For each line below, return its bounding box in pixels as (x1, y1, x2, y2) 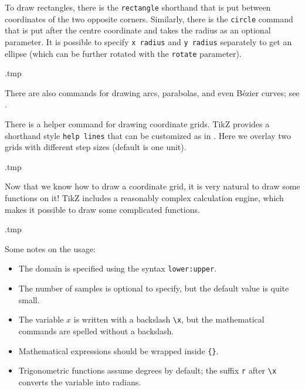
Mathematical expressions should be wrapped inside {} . (18, 344, 219, 357)
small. (18, 293, 40, 306)
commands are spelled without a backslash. (18, 324, 174, 337)
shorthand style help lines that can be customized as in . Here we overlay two (5, 129, 292, 141)
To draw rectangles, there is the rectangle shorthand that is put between (5, 1, 271, 13)
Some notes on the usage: (5, 242, 96, 255)
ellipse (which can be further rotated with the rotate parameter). (5, 47, 242, 59)
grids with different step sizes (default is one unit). (5, 141, 187, 153)
